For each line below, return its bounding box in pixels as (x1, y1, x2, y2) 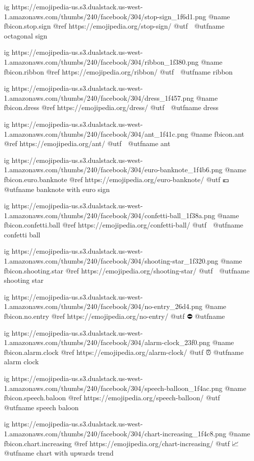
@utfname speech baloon (4, 402, 79, 412)
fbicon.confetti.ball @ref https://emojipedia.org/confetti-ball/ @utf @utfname (4, 220, 244, 230)
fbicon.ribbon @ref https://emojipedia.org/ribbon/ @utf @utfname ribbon (4, 66, 233, 77)
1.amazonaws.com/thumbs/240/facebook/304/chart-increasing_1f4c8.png (4, 428, 226, 438)
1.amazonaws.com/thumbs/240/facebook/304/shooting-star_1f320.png (4, 256, 218, 266)
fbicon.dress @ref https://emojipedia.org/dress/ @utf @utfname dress (4, 102, 219, 113)
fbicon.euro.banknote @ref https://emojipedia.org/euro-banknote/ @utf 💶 (4, 174, 229, 184)
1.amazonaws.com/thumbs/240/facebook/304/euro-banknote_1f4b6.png (4, 164, 223, 175)
